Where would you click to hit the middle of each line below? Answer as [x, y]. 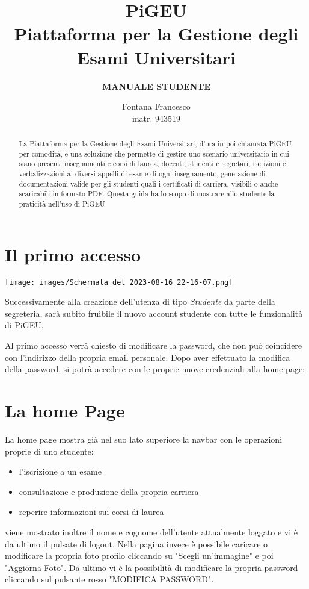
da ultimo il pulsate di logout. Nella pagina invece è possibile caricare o [136, 544]
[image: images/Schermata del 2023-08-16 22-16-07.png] [119, 282]
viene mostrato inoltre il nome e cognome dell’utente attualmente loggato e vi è [151, 531]
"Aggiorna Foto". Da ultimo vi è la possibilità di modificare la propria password [151, 567]
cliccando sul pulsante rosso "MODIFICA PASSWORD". [109, 579]
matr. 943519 [156, 118]
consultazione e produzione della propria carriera [109, 491]
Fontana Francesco [156, 106]
